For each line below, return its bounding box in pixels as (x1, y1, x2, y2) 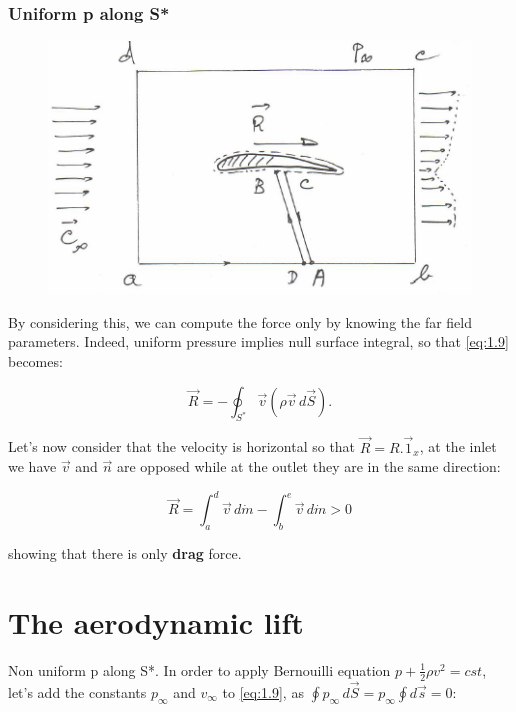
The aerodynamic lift (8, 601, 304, 642)
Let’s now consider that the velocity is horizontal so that (8, 436, 356, 457)
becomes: (8, 351, 63, 372)
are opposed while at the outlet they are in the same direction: (117, 456, 501, 477)
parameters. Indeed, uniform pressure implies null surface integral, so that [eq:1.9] (8, 331, 509, 352)
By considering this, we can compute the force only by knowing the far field (8, 311, 473, 332)
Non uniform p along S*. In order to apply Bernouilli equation (8, 659, 391, 680)
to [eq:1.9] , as (222, 681, 304, 702)
